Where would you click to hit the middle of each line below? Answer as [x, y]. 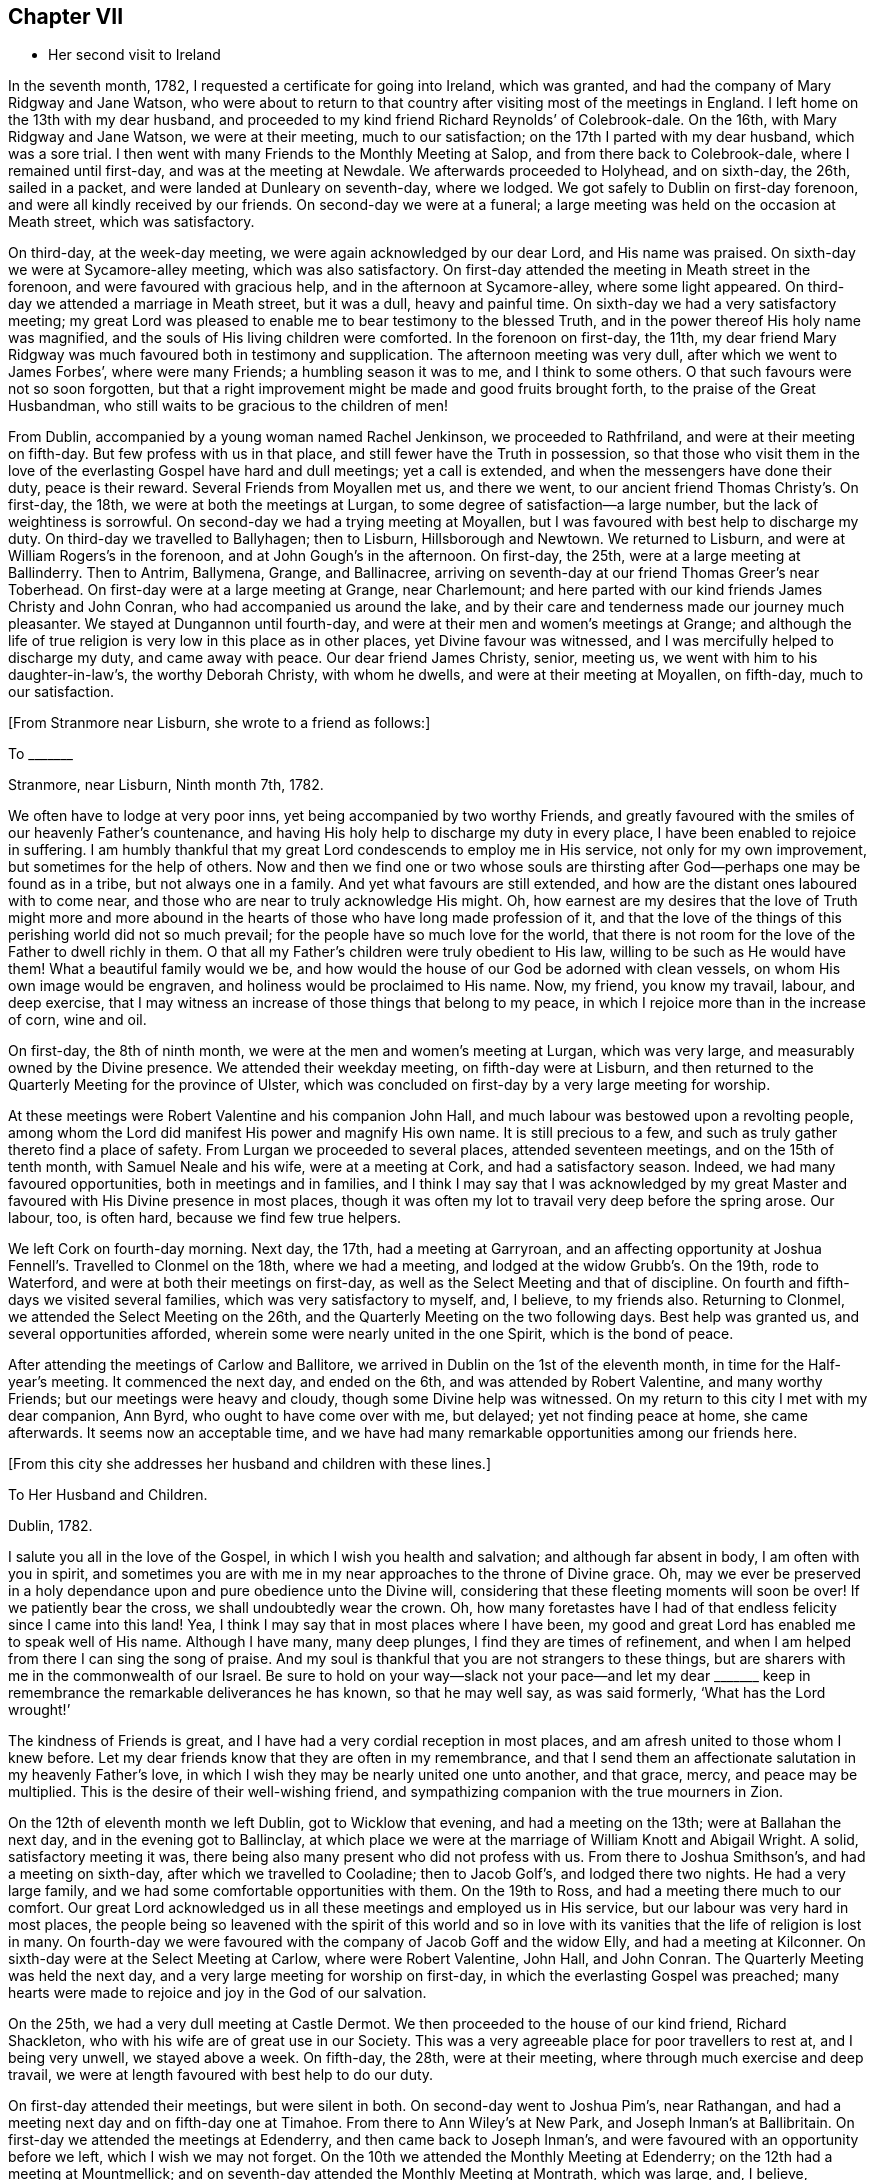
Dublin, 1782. [50, 1526]
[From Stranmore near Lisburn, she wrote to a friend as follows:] [219, 723]
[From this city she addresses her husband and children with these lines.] [249, 1464]
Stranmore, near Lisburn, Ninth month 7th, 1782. [166, 785]
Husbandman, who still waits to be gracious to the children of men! [228, 406]
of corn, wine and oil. [77, 1020]
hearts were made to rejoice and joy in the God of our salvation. [217, 1993]
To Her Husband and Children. [108, 1495]
